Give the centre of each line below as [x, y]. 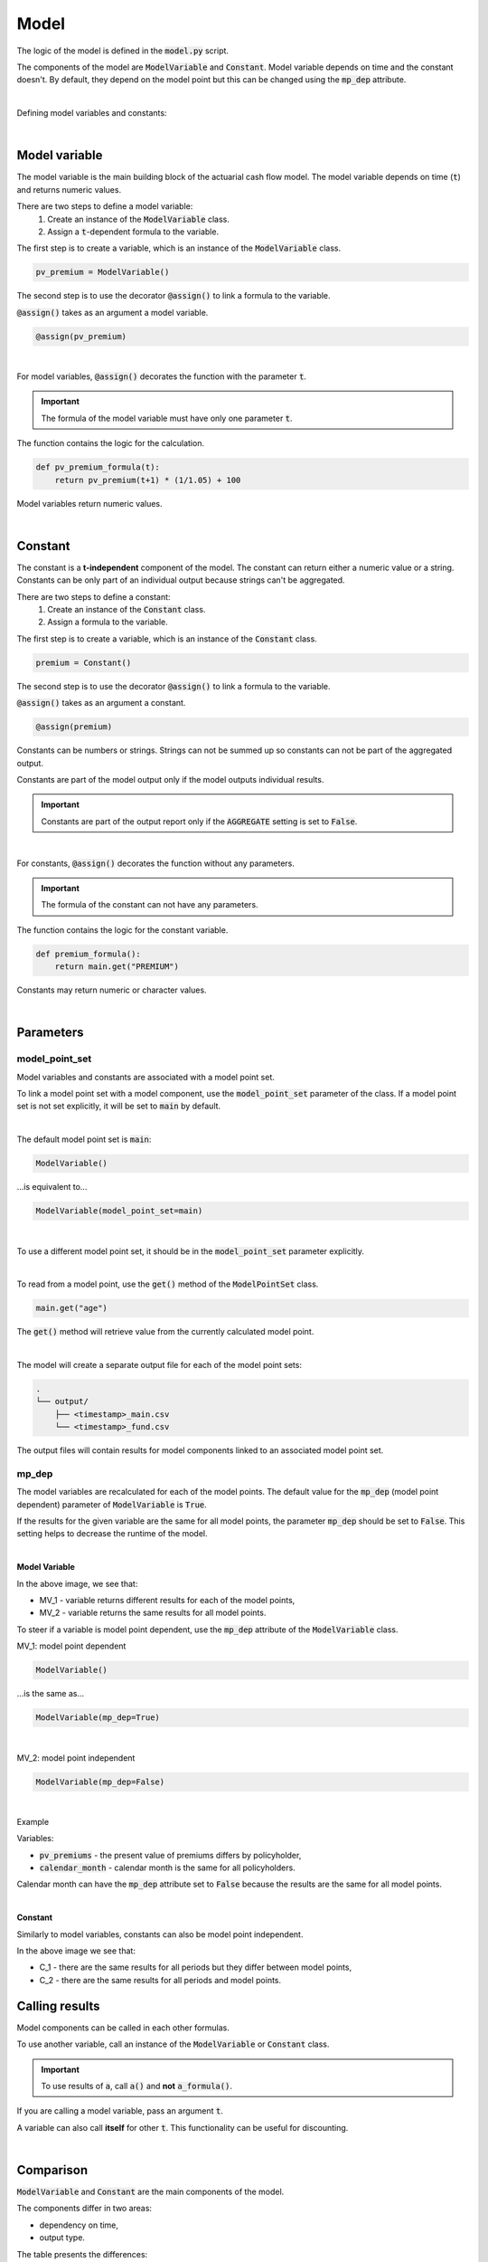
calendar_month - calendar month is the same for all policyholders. [167, 1868]
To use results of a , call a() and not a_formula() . [136, 2086]
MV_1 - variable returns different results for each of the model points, [167, 1601]
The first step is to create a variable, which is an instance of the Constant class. [167, 639]
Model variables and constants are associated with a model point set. [145, 1077]
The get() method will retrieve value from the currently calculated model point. [165, 1332]
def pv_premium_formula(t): [98, 467]
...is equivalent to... [52, 1187]
